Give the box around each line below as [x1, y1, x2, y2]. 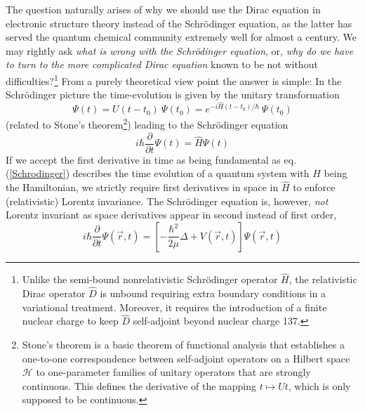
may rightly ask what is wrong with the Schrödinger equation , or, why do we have [6, 43, 354, 58]
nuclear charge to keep [22, 313, 119, 328]
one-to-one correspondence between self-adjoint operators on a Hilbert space [22, 351, 350, 365]
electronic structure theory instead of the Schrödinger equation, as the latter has [6, 15, 352, 30]
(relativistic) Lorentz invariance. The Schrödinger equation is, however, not [6, 193, 328, 208]
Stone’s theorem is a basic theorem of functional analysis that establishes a [22, 337, 345, 351]
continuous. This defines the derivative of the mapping [22, 378, 256, 393]
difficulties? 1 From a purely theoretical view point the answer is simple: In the [6, 71, 342, 88]
